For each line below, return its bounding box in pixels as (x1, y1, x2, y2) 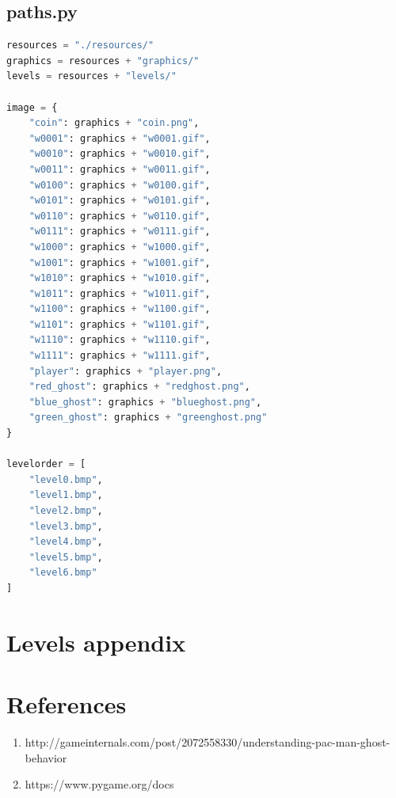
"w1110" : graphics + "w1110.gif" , (29, 334, 211, 346)
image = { (6, 101, 58, 113)
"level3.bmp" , (29, 520, 103, 532)
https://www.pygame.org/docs (25, 776, 174, 792)
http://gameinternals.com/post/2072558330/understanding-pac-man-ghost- (25, 734, 390, 750)
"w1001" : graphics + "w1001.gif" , (29, 256, 211, 268)
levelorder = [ (6, 458, 86, 470)
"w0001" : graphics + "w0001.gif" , (29, 132, 211, 144)
